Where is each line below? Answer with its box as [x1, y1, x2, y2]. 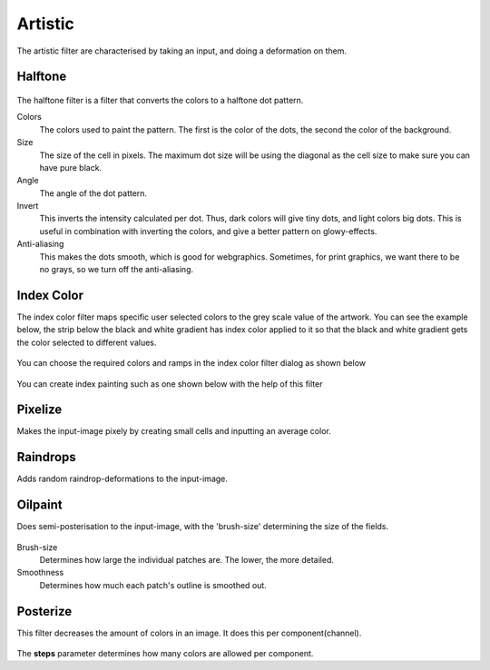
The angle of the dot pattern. [39, 187, 148, 199]
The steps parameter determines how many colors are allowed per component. [16, 648, 314, 659]
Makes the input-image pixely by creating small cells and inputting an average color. [16, 426, 331, 437]
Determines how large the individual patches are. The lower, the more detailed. [39, 555, 335, 565]
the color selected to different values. [16, 337, 157, 348]
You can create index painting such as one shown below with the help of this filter [16, 378, 323, 389]
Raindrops [16, 449, 76, 465]
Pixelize [16, 402, 63, 418]
